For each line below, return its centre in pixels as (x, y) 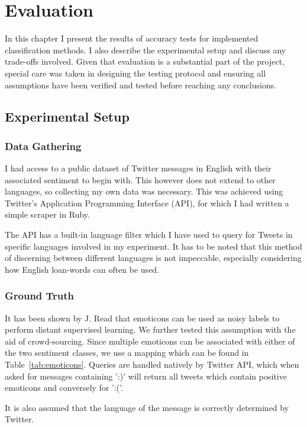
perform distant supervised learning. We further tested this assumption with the (150, 329)
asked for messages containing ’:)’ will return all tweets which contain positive (146, 376)
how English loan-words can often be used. (82, 269)
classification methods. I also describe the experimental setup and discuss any (146, 50)
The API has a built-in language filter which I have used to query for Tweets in (149, 235)
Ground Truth (40, 296)
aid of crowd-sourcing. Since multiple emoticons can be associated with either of (150, 341)
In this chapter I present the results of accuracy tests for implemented (132, 38)
